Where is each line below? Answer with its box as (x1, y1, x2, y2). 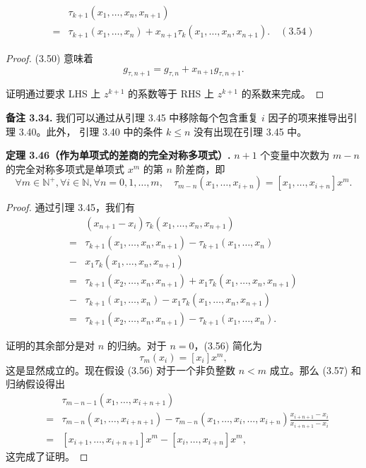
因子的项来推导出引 (268, 110, 358, 125)
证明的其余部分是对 (6, 338, 95, 353)
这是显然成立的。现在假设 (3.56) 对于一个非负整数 (6, 362, 236, 377)
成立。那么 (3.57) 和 (269, 362, 361, 377)
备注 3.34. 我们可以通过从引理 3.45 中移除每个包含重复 (6, 110, 259, 125)
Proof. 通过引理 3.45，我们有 (6, 200, 136, 215)
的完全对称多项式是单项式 (6, 161, 124, 176)
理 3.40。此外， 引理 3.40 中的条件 (6, 124, 163, 138)
